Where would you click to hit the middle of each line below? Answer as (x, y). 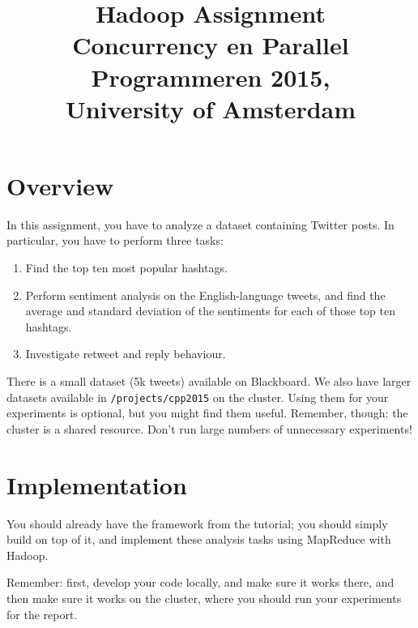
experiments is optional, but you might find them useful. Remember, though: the (207, 413)
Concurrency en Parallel (211, 45)
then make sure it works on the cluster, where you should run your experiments (204, 598)
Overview (60, 185)
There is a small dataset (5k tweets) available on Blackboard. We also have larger (209, 381)
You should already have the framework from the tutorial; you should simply (197, 523)
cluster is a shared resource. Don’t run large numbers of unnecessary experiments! (209, 428)
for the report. (42, 614)
